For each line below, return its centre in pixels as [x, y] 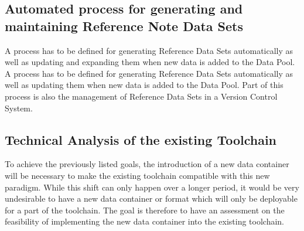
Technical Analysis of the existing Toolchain [141, 139]
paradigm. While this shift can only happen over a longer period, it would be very [152, 187]
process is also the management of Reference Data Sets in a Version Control [141, 96]
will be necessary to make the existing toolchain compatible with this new [137, 175]
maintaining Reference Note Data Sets [124, 26]
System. [19, 108]
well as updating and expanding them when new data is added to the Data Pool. [150, 62]
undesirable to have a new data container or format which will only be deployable [151, 198]
